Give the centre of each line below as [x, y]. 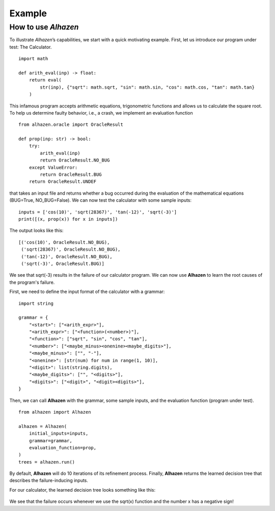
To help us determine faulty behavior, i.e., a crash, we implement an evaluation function [101, 113]
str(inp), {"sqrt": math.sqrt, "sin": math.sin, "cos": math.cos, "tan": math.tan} [147, 87]
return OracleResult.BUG [71, 175]
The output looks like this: [36, 231]
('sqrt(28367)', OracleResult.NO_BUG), [71, 249]
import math [33, 59]
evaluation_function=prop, [63, 448]
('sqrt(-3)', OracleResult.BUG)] [63, 263]
